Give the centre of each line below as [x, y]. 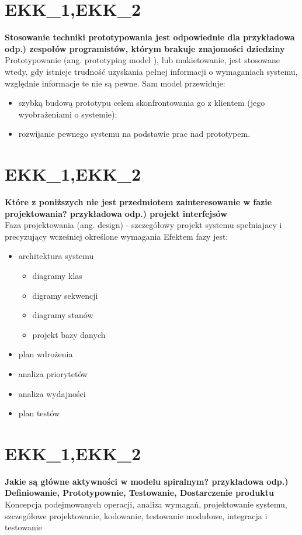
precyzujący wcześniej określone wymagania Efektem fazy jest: [117, 236]
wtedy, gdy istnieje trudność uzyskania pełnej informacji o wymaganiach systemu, [151, 71]
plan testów [39, 413]
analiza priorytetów [53, 373]
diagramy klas [57, 275]
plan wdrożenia [46, 354]
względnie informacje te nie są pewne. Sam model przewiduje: [115, 83]
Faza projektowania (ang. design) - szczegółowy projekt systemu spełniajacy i [143, 225]
